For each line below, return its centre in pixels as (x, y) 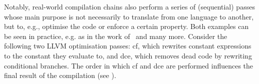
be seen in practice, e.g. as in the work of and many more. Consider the (116, 36)
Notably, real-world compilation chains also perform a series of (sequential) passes (129, 6)
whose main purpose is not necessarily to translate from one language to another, (129, 16)
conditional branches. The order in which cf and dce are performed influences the (129, 65)
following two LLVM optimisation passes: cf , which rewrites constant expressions (128, 46)
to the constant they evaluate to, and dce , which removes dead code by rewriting (128, 55)
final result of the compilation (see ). (60, 75)
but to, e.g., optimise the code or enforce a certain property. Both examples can (126, 26)
